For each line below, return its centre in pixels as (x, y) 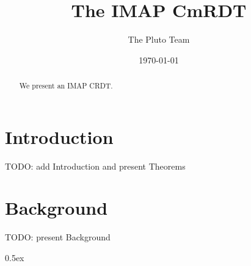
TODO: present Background (58, 237)
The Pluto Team (159, 39)
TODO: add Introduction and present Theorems (95, 166)
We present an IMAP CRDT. (66, 86)
